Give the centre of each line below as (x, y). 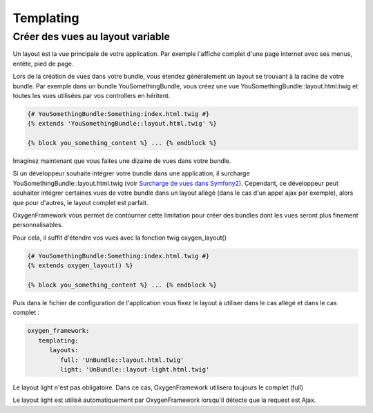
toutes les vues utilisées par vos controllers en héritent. (92, 95)
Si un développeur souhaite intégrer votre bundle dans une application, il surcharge (131, 173)
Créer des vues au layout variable (92, 37)
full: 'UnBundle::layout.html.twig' (122, 360)
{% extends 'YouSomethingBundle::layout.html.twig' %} (122, 124)
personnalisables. (38, 225)
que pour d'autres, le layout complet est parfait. (80, 202)
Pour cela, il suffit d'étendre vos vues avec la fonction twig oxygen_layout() (120, 238)
